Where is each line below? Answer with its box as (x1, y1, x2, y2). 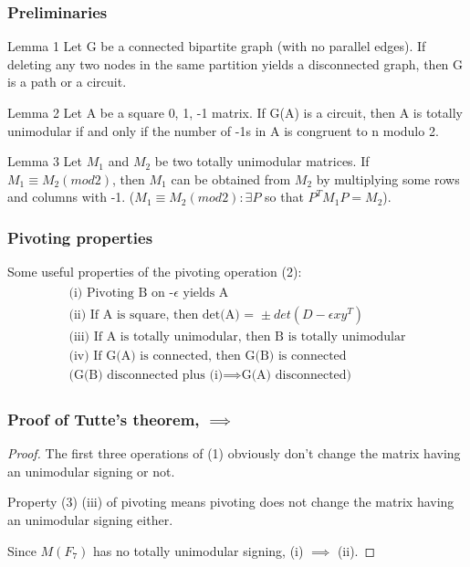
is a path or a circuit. (7, 72, 127, 91)
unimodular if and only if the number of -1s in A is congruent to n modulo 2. (7, 121, 439, 140)
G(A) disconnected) (241, 368, 352, 382)
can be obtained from (171, 169, 291, 188)
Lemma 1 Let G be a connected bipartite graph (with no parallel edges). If (7, 37, 426, 56)
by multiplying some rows (316, 169, 460, 188)
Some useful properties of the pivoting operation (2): (7, 262, 302, 281)
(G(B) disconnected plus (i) (68, 368, 224, 382)
